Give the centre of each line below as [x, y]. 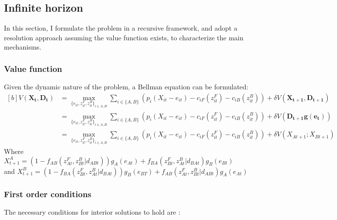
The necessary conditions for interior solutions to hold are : [92, 212]
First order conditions [48, 194]
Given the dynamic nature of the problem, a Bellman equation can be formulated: [126, 87]
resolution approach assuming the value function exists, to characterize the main [124, 37]
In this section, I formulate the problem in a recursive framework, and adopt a [121, 28]
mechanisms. [23, 47]
